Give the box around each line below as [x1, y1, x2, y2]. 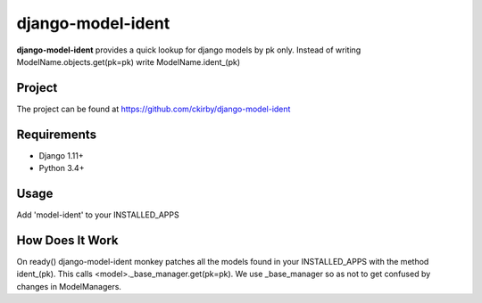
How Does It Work [16, 233, 119, 248]
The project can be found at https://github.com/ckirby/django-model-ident [16, 103, 291, 114]
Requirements [16, 127, 97, 142]
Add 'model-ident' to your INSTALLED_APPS [16, 209, 179, 220]
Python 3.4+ [38, 163, 85, 174]
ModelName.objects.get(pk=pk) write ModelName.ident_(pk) [16, 56, 241, 67]
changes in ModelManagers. [16, 281, 122, 291]
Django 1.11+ [38, 150, 84, 160]
